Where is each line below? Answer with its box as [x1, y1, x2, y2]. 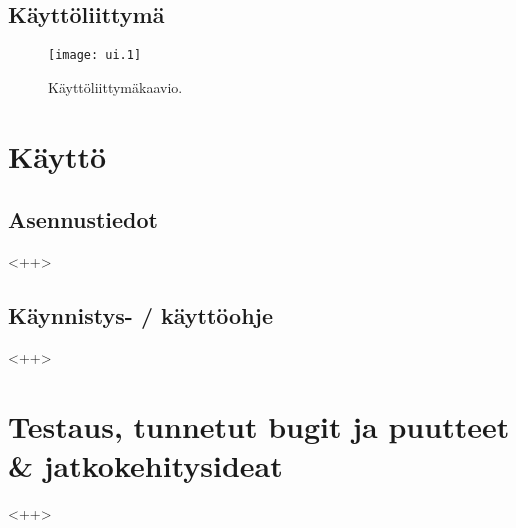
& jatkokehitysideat [8, 444, 283, 485]
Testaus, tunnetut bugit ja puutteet [8, 405, 510, 446]
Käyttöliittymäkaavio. [48, 76, 183, 97]
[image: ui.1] [48, 48, 142, 63]
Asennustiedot [8, 204, 159, 235]
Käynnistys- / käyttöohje [8, 300, 274, 331]
